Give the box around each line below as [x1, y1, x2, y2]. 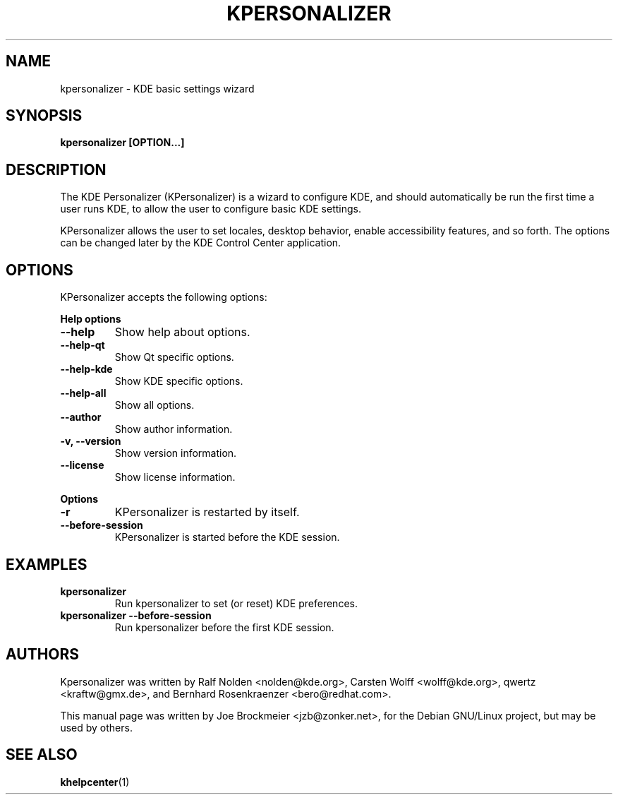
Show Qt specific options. [114, 351, 234, 364]
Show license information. [114, 471, 236, 484]
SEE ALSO [6, 746, 78, 764]
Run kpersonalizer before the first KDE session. [114, 621, 334, 633]
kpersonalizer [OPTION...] [60, 136, 185, 149]
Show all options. [114, 399, 195, 412]
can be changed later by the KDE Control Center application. [60, 237, 341, 249]
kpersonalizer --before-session [60, 609, 212, 621]
